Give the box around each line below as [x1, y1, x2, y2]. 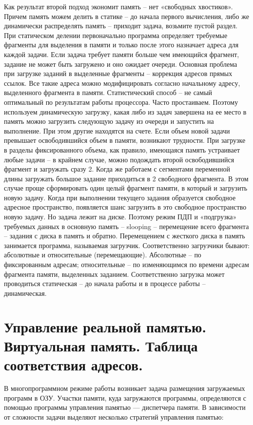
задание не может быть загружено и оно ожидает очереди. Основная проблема [4, 58, 237, 69]
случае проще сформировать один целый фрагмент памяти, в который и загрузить [4, 183, 248, 193]
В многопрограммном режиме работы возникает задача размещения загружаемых [4, 383, 245, 393]
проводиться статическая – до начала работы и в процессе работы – [4, 278, 206, 289]
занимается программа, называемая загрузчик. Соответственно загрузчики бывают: [4, 240, 250, 250]
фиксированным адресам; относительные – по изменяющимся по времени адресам [4, 259, 249, 270]
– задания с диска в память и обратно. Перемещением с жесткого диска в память [4, 231, 245, 241]
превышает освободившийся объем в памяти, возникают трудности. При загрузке [4, 135, 246, 145]
